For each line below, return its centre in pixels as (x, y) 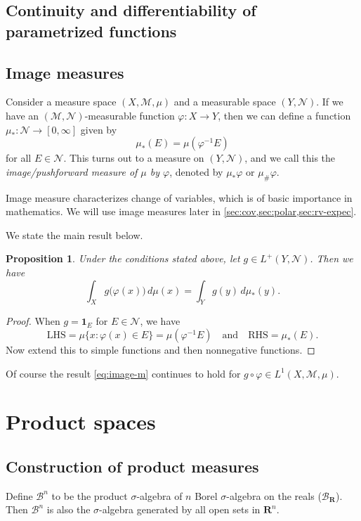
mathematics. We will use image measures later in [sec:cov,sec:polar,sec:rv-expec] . (181, 211)
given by (99, 129)
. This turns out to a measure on (134, 158)
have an (22, 115)
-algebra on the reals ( (274, 495)
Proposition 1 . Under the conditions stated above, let (123, 258)
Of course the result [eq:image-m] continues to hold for (123, 373)
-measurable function (130, 115)
